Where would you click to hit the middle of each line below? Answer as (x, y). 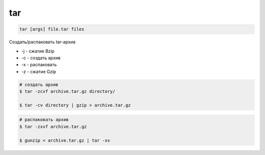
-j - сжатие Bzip (38, 51)
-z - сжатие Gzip (39, 72)
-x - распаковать (39, 65)
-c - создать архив (41, 58)
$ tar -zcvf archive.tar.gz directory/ (67, 91)
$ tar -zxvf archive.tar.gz (53, 127)
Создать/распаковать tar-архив (42, 42)
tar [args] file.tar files (52, 29)
